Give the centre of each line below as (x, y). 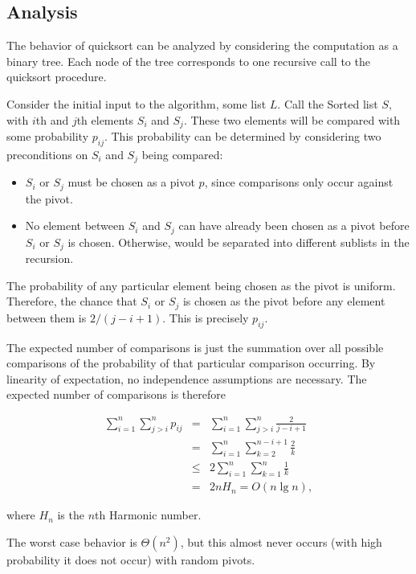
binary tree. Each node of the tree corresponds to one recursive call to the (188, 61)
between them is (47, 317)
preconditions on (47, 154)
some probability (48, 136)
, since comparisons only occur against (299, 182)
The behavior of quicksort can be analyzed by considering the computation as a (202, 45)
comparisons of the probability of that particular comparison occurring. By (191, 363)
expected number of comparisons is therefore (116, 394)
